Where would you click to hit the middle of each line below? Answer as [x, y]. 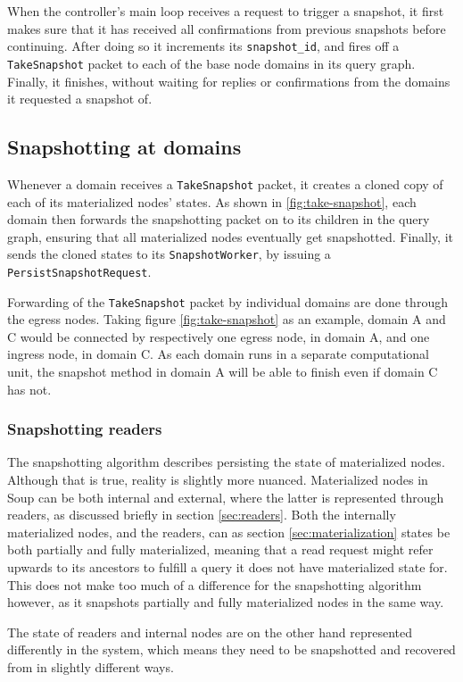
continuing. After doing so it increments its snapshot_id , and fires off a [203, 46]
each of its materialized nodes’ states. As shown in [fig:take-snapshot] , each [212, 201]
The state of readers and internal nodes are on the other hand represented [210, 632]
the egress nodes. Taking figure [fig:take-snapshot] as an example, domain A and [227, 319]
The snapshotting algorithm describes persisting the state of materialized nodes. [226, 462]
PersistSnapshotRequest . [79, 271]
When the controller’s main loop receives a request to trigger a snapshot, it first [226, 11]
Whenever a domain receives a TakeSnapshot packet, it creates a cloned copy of [225, 183]
